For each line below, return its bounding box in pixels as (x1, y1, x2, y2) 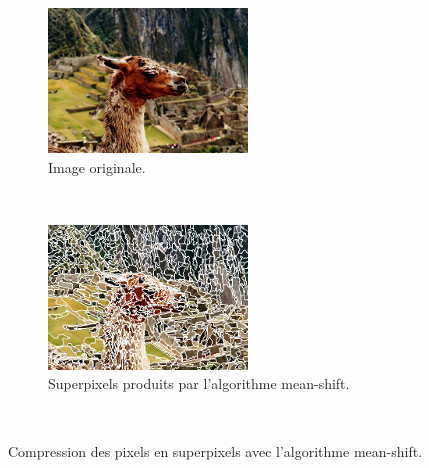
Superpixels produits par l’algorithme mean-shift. (48, 373, 350, 394)
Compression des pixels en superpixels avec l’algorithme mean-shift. (8, 440, 423, 461)
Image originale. (48, 156, 146, 177)
